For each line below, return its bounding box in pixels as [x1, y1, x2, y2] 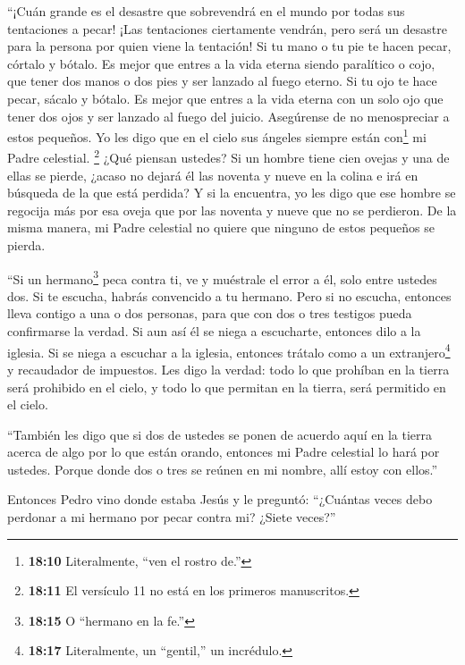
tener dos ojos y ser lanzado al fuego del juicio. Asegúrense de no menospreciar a [7, 106, 450, 125]
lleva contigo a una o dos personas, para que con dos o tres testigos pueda [7, 304, 412, 323]
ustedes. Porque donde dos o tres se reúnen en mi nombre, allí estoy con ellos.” [7, 459, 438, 478]
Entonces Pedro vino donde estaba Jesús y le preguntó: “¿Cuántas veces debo [7, 490, 433, 509]
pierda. [7, 236, 46, 255]
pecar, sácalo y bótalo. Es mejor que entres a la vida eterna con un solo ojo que [7, 88, 444, 107]
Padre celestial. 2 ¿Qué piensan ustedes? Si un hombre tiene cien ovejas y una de [7, 146, 450, 167]
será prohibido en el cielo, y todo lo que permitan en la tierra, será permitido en [7, 377, 446, 396]
